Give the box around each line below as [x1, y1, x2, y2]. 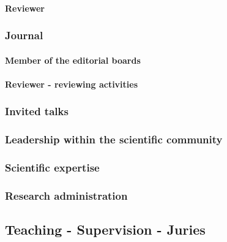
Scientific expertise [5, 160, 100, 175]
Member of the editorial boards [5, 53, 141, 66]
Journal [5, 28, 43, 43]
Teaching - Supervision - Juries [5, 220, 206, 239]
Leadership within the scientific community [5, 132, 223, 147]
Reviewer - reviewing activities [5, 77, 138, 90]
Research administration [5, 187, 128, 203]
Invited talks [5, 104, 69, 119]
